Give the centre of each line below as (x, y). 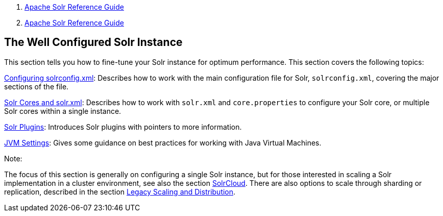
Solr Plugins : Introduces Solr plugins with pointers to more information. (123, 127)
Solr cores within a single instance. (63, 111)
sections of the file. (36, 86)
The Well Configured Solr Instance (93, 42)
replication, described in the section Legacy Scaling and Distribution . (120, 191)
